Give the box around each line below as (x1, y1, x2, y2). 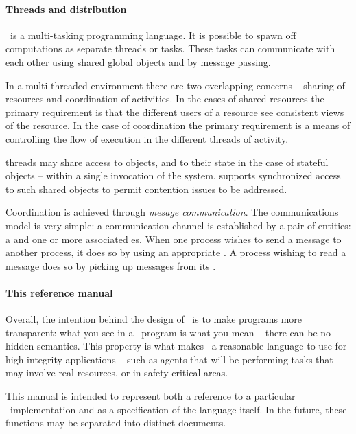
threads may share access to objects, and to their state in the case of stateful (5, 155, 329, 169)
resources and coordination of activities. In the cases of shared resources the (5, 91, 324, 106)
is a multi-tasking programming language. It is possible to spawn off (10, 27, 296, 42)
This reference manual (5, 285, 113, 299)
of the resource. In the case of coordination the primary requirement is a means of (5, 118, 351, 133)
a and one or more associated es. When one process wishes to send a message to (5, 231, 342, 246)
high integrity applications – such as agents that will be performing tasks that (5, 352, 333, 366)
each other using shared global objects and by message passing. (5, 54, 271, 69)
